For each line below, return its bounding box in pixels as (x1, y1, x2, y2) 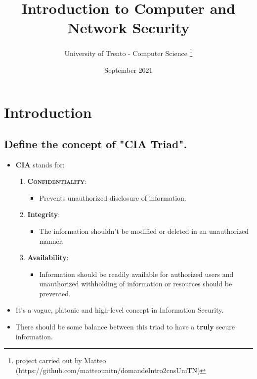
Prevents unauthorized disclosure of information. (39, 192, 186, 203)
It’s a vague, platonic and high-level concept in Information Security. (15, 305, 224, 315)
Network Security (67, 17, 190, 38)
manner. (39, 235, 64, 246)
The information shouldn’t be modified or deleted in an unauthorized (39, 225, 249, 236)
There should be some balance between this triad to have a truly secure (15, 322, 235, 332)
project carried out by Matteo (15, 355, 106, 366)
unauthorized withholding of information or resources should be (39, 278, 232, 289)
